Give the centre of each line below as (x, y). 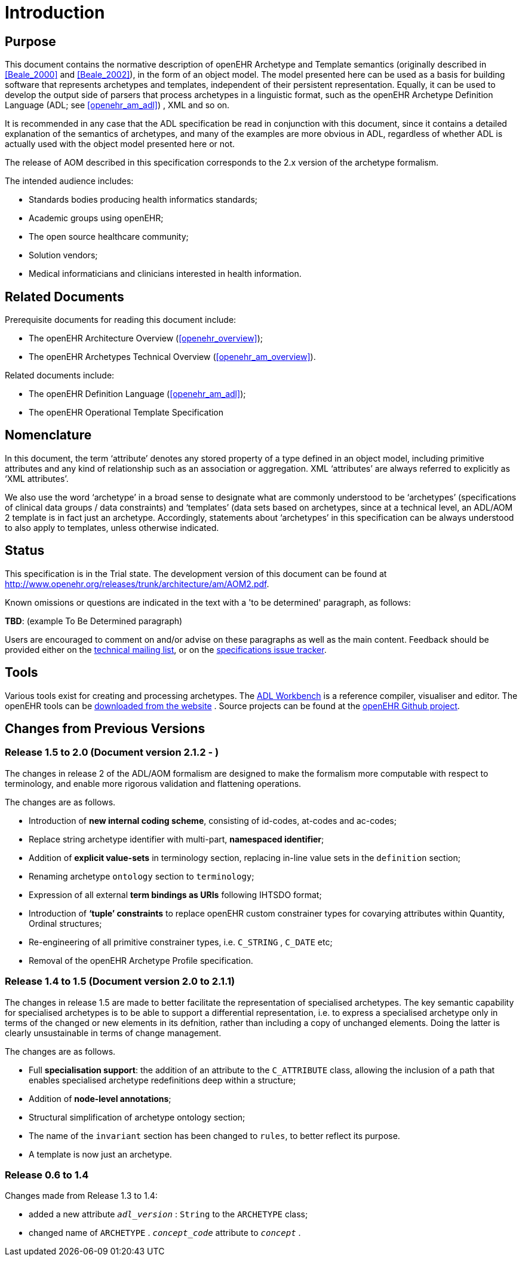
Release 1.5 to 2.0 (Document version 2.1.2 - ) (112, 752)
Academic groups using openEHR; (96, 218)
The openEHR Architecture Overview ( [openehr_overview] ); (146, 338)
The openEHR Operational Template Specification (126, 413)
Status (25, 551)
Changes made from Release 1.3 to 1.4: (81, 1196)
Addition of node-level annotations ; (100, 1098)
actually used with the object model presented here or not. (120, 144)
